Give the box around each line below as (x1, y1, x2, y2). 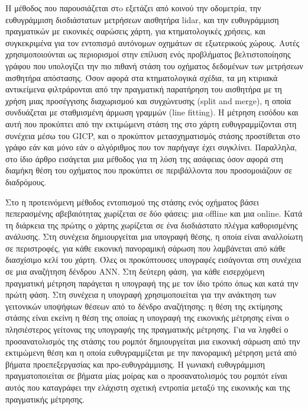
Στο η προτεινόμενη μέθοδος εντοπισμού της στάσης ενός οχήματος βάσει (5, 195, 259, 208)
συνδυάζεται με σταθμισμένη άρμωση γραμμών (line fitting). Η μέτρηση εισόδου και (5, 106, 299, 118)
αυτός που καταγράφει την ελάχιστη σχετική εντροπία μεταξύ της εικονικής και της (5, 381, 290, 393)
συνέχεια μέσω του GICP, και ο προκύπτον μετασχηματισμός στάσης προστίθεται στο (5, 129, 300, 141)
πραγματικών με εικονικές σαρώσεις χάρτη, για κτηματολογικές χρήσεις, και (5, 25, 265, 37)
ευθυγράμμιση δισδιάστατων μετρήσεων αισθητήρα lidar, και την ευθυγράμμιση (5, 13, 279, 25)
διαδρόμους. (5, 175, 47, 188)
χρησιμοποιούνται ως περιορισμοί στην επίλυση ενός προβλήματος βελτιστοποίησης (5, 48, 291, 60)
